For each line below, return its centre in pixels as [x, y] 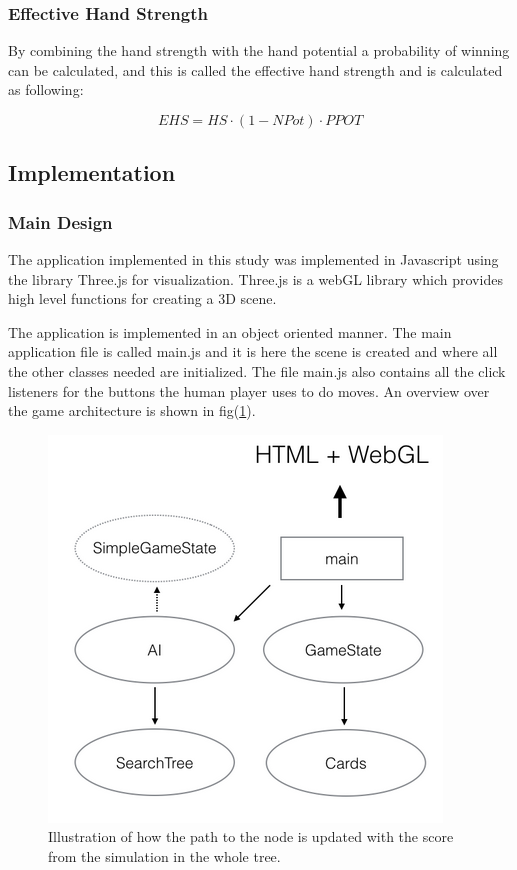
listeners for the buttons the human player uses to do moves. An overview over [249, 390]
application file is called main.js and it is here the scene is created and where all [253, 351]
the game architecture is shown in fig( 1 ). [132, 410]
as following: [46, 89]
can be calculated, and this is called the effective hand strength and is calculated [255, 69]
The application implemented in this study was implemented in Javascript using [253, 259]
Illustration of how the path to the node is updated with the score [251, 836]
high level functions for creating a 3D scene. [142, 298]
